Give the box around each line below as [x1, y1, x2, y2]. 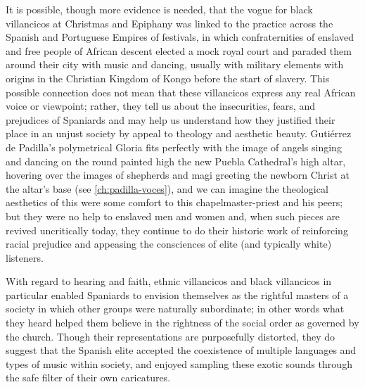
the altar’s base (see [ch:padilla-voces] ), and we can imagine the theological [6, 181, 328, 196]
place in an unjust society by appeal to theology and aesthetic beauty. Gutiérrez [6, 126, 352, 141]
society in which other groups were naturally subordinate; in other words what [6, 301, 345, 316]
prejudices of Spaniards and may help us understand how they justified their [6, 112, 335, 127]
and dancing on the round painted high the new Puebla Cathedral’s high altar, [6, 153, 346, 168]
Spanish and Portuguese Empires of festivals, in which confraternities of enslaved [6, 30, 354, 44]
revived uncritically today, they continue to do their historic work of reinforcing [6, 222, 348, 237]
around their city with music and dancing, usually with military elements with [6, 57, 344, 72]
